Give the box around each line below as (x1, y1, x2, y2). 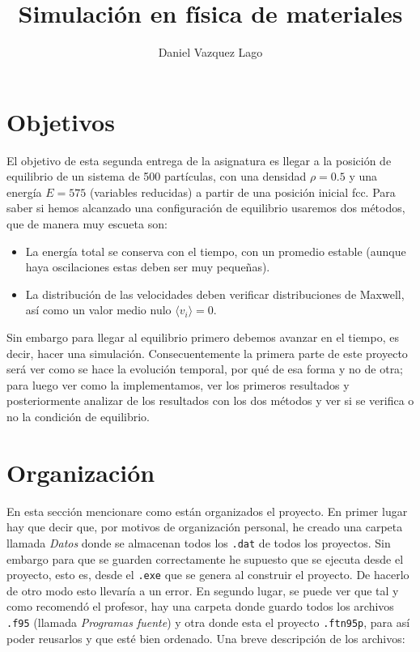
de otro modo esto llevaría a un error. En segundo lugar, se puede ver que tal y (6, 582, 399, 599)
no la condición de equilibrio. (6, 407, 151, 424)
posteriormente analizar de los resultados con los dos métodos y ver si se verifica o (6, 392, 414, 409)
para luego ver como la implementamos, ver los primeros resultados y (6, 376, 350, 393)
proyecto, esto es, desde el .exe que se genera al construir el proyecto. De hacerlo (6, 566, 409, 583)
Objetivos (6, 104, 115, 138)
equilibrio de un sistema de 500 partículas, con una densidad (6, 168, 307, 185)
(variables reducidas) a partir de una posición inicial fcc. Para (89, 183, 396, 200)
